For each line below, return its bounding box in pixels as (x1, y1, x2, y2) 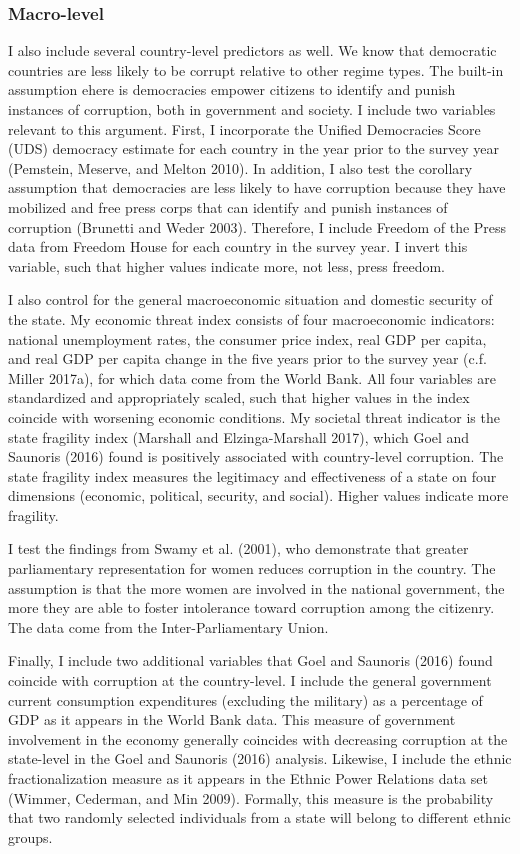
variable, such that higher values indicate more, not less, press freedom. (8, 255, 445, 276)
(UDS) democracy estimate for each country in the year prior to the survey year (8, 138, 500, 159)
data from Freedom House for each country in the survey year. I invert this (8, 236, 468, 257)
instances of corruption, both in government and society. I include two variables (8, 99, 496, 119)
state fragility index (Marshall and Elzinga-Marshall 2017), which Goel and (8, 426, 470, 447)
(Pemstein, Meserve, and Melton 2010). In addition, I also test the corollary (8, 157, 473, 178)
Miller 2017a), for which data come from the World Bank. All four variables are (8, 367, 496, 388)
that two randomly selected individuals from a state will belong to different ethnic (8, 807, 511, 828)
